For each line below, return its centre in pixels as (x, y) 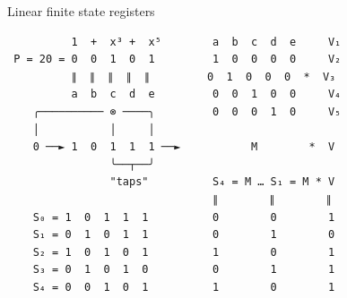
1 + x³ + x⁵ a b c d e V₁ (206, 42)
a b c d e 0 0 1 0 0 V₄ (206, 94)
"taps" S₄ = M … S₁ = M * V (222, 182)
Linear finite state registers (81, 11)
